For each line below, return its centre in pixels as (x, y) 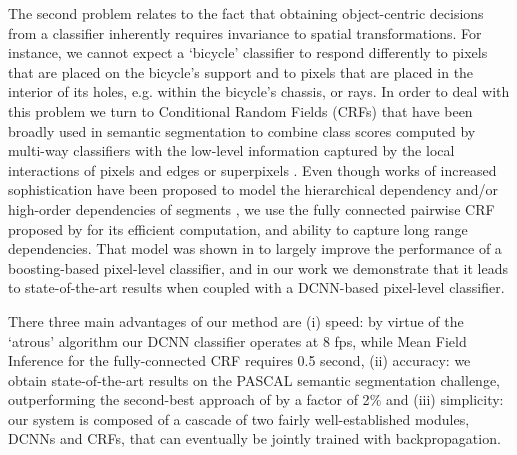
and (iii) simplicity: (444, 399)
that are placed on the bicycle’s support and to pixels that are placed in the (241, 71)
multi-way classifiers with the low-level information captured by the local (231, 150)
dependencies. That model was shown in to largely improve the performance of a (255, 248)
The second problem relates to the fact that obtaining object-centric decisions (246, 13)
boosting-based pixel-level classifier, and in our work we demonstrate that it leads (258, 267)
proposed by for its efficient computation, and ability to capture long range (238, 228)
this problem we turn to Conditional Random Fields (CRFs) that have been (240, 110)
